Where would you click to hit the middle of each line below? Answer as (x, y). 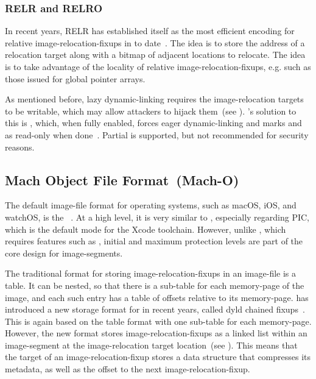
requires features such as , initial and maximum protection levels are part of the (154, 241)
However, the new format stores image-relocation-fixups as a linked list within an (156, 333)
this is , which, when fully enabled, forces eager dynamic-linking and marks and (153, 123)
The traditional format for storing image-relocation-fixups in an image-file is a (151, 273)
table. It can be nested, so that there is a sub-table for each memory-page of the (155, 285)
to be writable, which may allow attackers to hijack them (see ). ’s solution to (151, 111)
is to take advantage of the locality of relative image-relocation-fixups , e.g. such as (158, 66)
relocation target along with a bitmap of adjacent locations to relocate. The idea (155, 55)
